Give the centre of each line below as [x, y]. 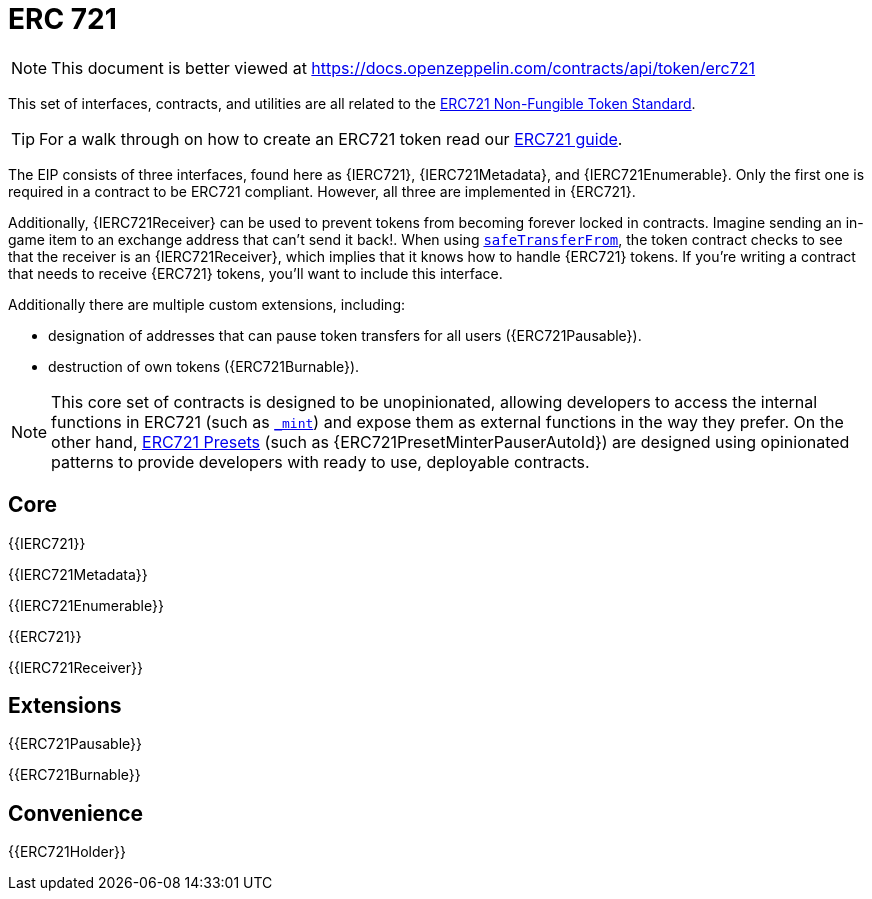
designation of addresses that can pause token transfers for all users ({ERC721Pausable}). [345, 335]
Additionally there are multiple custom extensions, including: [207, 304]
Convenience [76, 813]
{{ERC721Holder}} [67, 852]
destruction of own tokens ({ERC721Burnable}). [204, 366]
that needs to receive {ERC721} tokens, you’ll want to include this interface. [255, 273]
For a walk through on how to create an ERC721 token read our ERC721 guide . [331, 138]
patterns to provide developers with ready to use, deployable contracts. [320, 461]
